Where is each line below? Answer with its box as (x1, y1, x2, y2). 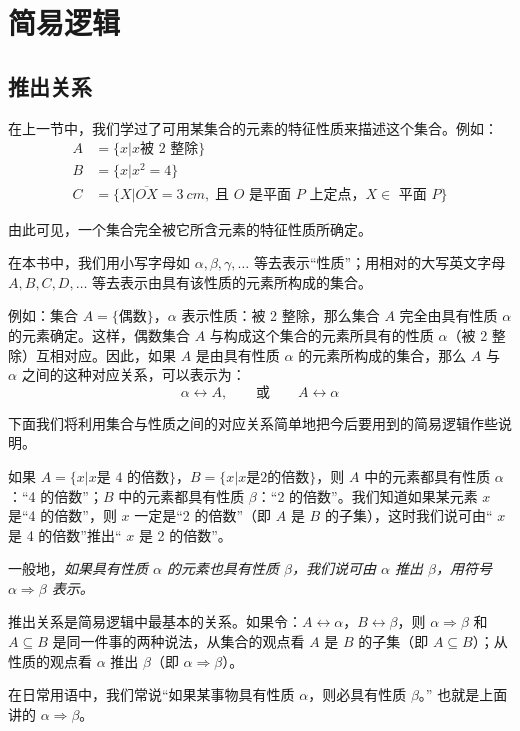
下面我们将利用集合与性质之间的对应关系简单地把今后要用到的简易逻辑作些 (8, 412, 498, 433)
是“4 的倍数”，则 (8, 505, 117, 526)
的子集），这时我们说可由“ (324, 505, 493, 526)
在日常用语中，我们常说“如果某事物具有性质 (8, 684, 295, 705)
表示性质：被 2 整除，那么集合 (181, 305, 380, 326)
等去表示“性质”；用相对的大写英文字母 (253, 252, 506, 273)
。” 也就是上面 (418, 684, 508, 705)
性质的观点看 (8, 650, 92, 671)
